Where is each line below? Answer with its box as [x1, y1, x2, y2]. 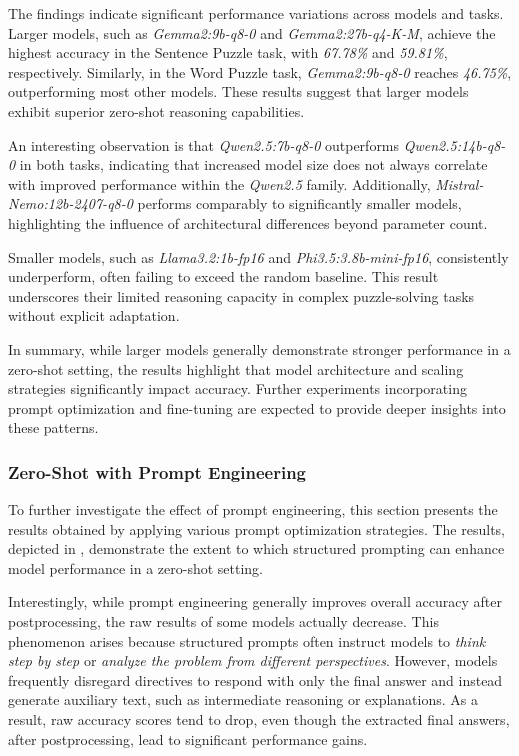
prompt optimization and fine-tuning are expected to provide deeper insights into [8, 397, 506, 418]
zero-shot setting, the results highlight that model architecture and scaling [8, 358, 464, 379]
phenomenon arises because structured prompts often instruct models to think [8, 630, 486, 651]
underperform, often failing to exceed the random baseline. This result [8, 266, 439, 287]
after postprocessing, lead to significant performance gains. [8, 728, 368, 749]
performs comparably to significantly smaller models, [137, 193, 462, 214]
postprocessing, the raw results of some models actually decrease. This [8, 611, 439, 632]
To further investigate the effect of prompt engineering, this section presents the [8, 499, 498, 520]
